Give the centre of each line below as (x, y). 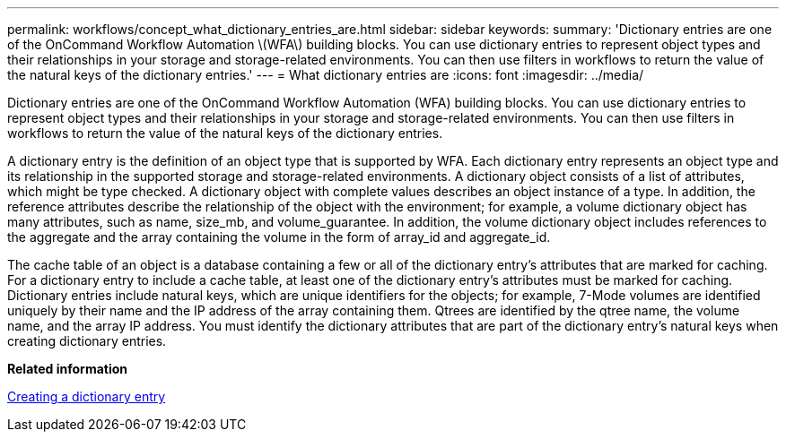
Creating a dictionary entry (87, 396)
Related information (68, 369)
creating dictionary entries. (87, 341)
